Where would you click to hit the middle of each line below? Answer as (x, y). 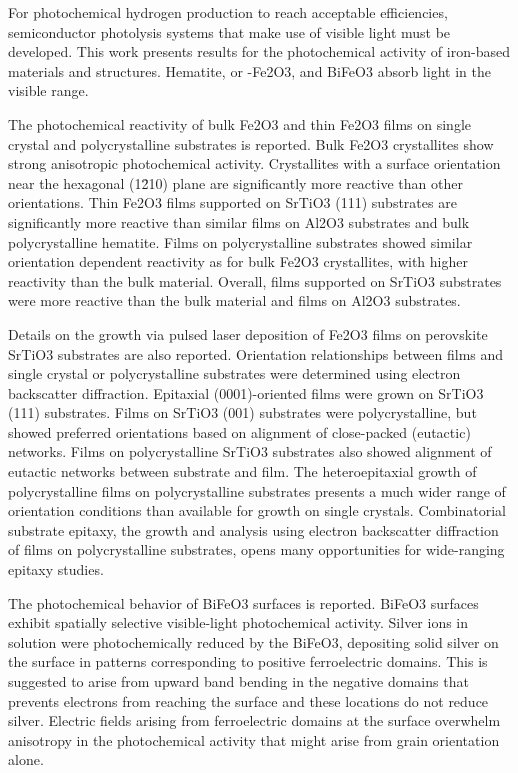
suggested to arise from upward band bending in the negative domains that (238, 681)
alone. (26, 759)
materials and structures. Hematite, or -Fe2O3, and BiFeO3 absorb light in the (249, 70)
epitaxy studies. (56, 569)
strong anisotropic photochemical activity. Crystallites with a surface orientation (254, 163)
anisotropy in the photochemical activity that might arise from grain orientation (254, 739)
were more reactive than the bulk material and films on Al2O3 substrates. (234, 300)
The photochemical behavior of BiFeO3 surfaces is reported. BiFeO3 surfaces (243, 602)
